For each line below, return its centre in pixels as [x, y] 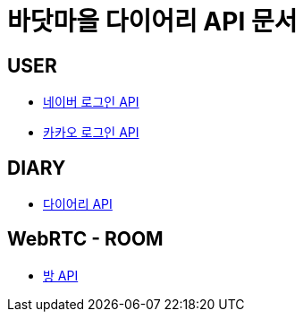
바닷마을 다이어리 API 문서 [152, 22]
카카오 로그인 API [91, 133]
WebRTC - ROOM [85, 239]
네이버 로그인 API [91, 102]
